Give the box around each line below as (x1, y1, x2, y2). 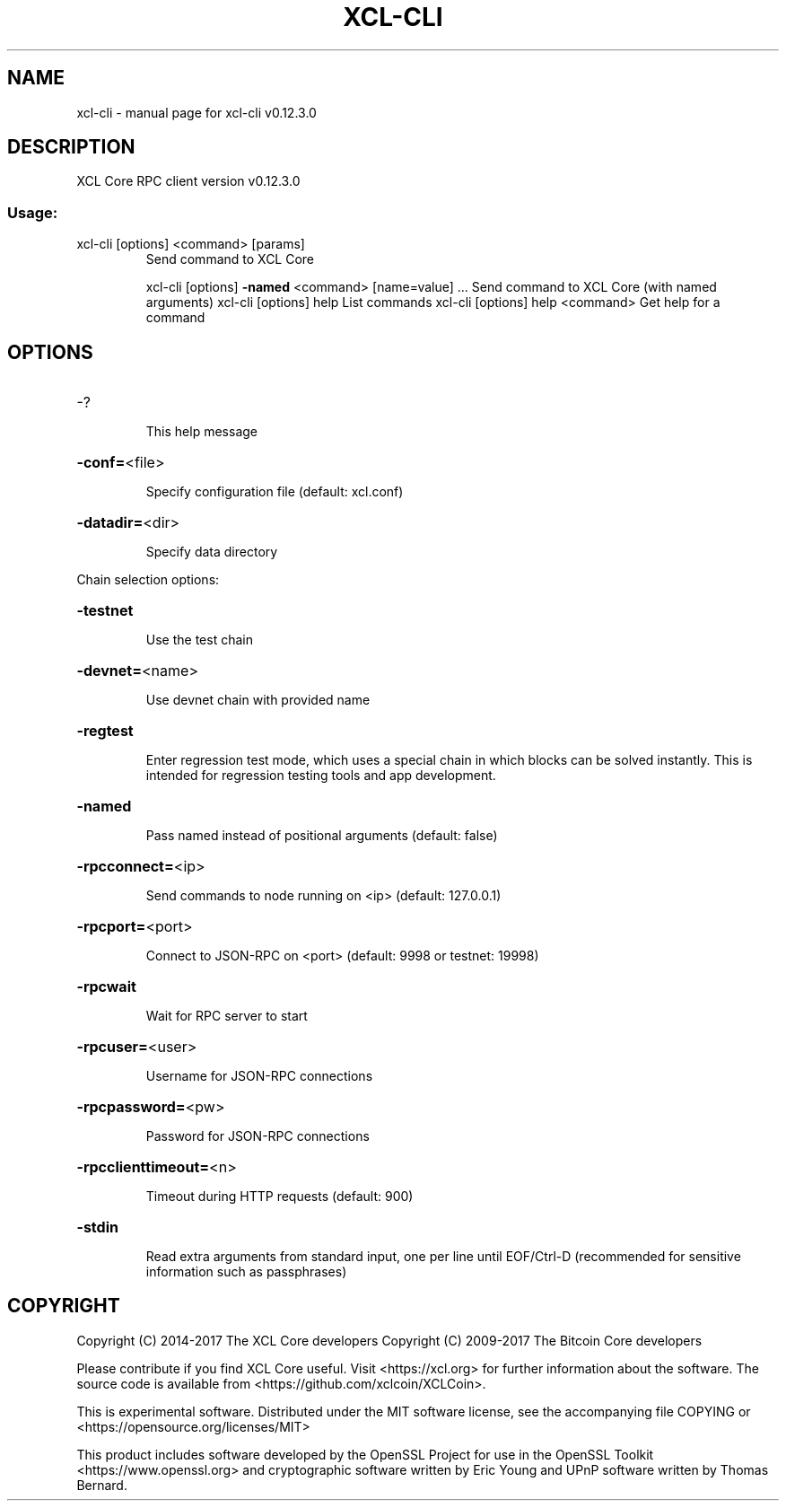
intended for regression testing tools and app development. (145, 767, 496, 784)
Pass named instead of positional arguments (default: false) (145, 828, 498, 844)
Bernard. (76, 1477, 127, 1493)
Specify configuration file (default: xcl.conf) (145, 484, 404, 500)
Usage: (7, 203, 58, 222)
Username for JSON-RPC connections (145, 1068, 373, 1084)
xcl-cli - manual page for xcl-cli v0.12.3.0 (76, 104, 317, 120)
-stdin (76, 1218, 118, 1237)
